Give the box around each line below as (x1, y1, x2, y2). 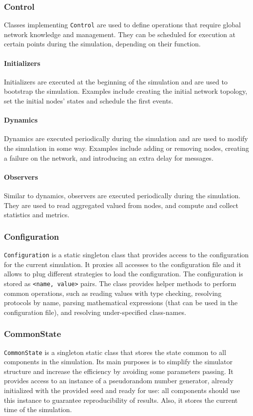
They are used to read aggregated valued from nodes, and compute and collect (4, 200, 238, 210)
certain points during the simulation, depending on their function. (4, 39, 201, 49)
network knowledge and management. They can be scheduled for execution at (4, 29, 235, 39)
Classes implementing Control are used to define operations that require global (4, 20, 241, 30)
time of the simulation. (4, 404, 72, 415)
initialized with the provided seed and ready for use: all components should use (4, 385, 240, 395)
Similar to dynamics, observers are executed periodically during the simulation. (4, 190, 241, 201)
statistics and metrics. (4, 209, 70, 220)
